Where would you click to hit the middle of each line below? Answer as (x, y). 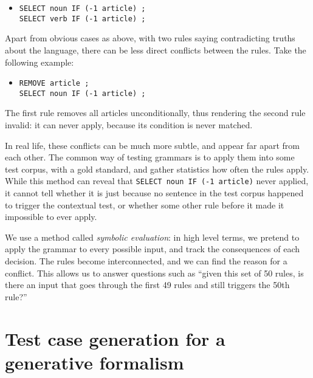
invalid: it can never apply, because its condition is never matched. (129, 125)
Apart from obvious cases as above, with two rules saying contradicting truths (150, 38)
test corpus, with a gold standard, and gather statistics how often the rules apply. (157, 169)
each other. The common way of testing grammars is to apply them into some (150, 157)
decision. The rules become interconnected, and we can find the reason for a (146, 261)
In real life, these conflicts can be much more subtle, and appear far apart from (153, 145)
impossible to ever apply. (51, 217)
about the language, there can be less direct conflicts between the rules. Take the (156, 50)
